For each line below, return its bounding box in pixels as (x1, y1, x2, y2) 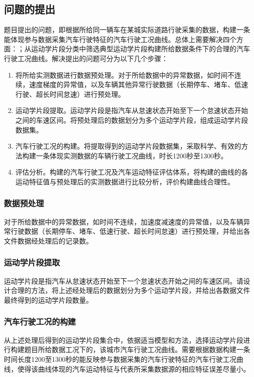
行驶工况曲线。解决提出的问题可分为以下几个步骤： (4, 53, 168, 63)
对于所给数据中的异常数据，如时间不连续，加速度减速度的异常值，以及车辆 (4, 216, 243, 226)
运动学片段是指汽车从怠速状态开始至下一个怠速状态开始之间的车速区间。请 (4, 275, 243, 286)
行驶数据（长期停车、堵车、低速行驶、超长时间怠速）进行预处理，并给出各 (10, 226, 250, 236)
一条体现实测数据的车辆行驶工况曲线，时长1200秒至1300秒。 (36, 150, 228, 160)
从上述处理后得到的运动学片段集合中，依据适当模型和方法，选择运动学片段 (4, 334, 243, 345)
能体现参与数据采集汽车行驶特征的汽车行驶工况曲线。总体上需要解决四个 (4, 34, 236, 44)
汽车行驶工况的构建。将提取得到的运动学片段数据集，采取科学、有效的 (15, 141, 241, 151)
